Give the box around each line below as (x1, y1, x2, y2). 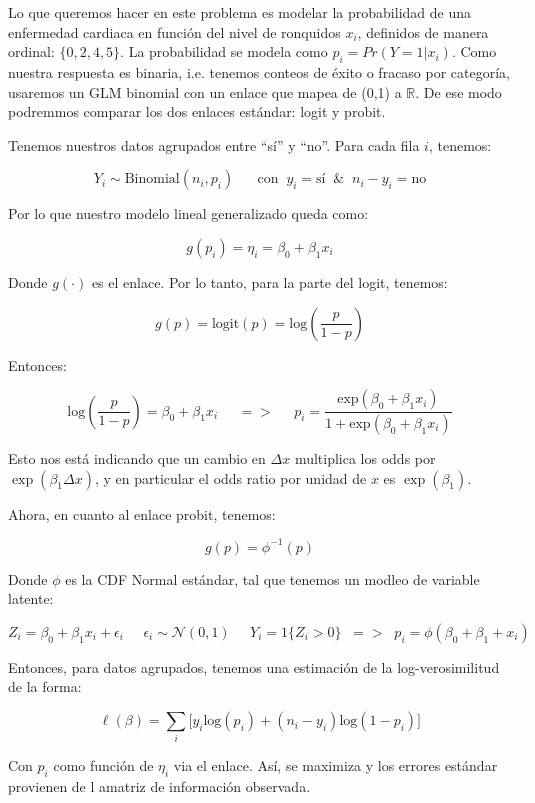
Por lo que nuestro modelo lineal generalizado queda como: (8, 203, 369, 224)
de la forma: (8, 676, 82, 697)
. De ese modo (415, 81, 502, 102)
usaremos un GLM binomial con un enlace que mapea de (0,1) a (8, 81, 402, 102)
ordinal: (8, 41, 55, 62)
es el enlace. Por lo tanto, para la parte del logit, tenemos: (91, 271, 448, 292)
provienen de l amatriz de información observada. (8, 776, 311, 797)
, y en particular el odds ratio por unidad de (94, 467, 367, 488)
